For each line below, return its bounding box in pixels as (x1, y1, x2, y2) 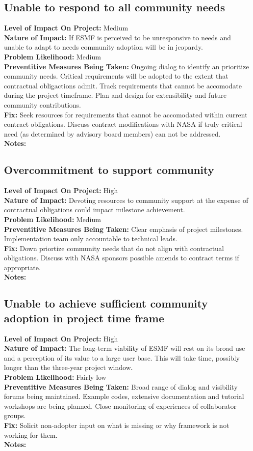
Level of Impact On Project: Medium (4, 23, 128, 33)
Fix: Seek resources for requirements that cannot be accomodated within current (4, 109, 248, 119)
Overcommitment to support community (4, 162, 214, 177)
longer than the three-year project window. (4, 362, 133, 372)
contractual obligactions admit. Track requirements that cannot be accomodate (4, 80, 242, 90)
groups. (4, 410, 26, 421)
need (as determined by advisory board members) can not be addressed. (4, 128, 221, 139)
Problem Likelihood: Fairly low (4, 372, 106, 382)
